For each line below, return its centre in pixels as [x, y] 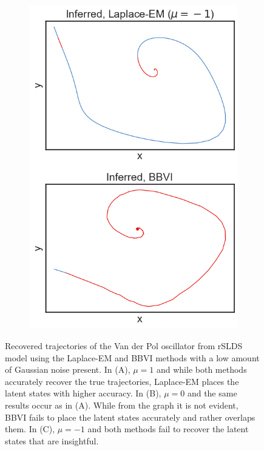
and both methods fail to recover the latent [168, 429]
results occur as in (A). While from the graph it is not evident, [122, 405]
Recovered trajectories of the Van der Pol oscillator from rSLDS [124, 346]
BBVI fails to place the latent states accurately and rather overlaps [130, 417]
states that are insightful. [52, 440]
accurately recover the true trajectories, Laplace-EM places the [122, 381]
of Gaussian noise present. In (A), [68, 369]
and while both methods [201, 369]
